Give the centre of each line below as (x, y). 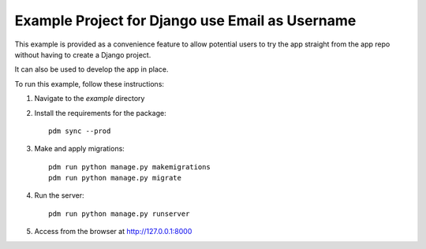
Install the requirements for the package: (100, 113)
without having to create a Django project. (83, 54)
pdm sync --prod (80, 131)
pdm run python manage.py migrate (115, 178)
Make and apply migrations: (80, 149)
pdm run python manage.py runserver (119, 214)
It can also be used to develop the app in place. (92, 69)
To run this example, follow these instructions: (90, 84)
